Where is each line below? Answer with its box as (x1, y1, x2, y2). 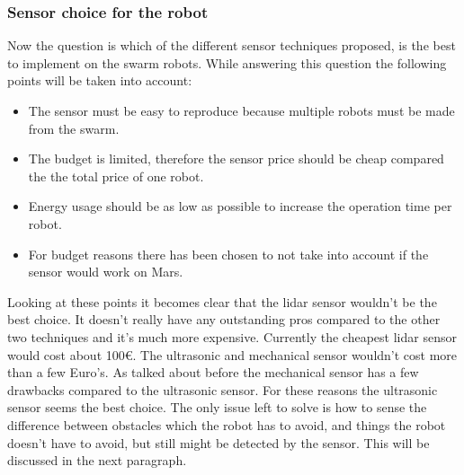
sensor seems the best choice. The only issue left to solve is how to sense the (7, 398, 427, 417)
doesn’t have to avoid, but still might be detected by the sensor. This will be (7, 433, 430, 452)
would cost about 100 (7, 345, 125, 364)
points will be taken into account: (7, 71, 192, 90)
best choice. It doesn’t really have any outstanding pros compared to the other (7, 310, 441, 329)
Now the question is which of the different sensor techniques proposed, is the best (7, 36, 456, 55)
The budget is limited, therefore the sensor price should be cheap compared (28, 149, 444, 168)
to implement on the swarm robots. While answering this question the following (7, 53, 447, 72)
